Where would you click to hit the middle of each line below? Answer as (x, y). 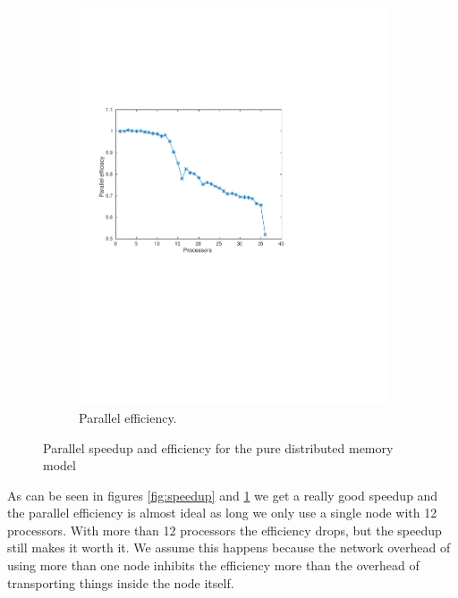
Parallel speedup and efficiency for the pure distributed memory (218, 447)
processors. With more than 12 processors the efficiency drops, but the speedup (225, 530)
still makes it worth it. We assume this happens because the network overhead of (229, 547)
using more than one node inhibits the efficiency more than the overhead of (213, 565)
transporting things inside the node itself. (121, 582)
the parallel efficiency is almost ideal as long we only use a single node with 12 (222, 513)
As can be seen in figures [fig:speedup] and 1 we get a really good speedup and (223, 495)
